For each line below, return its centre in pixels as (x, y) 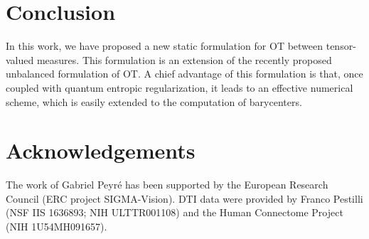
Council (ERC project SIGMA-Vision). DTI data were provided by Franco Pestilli (184, 198)
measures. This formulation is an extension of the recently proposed (184, 59)
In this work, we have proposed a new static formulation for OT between (165, 46)
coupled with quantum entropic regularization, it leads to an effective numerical (180, 87)
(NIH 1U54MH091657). (57, 226)
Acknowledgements (101, 150)
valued (20, 59)
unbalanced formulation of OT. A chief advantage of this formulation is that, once (184, 74)
